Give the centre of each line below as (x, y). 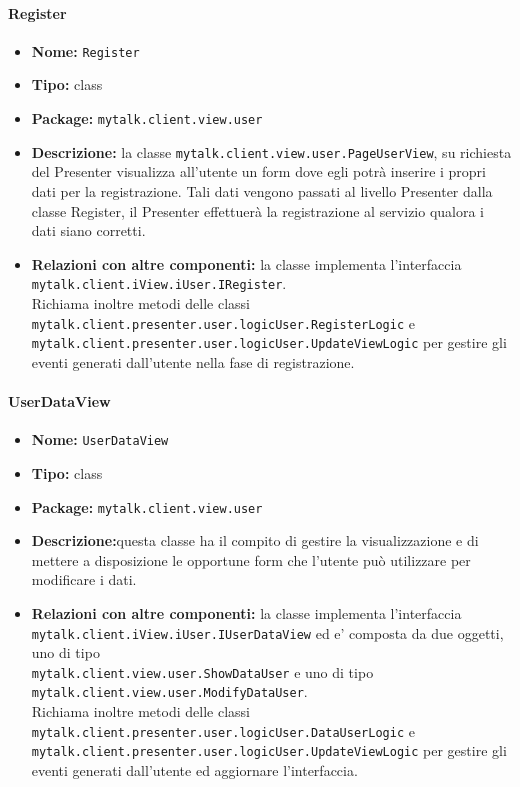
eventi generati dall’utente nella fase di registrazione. (193, 361)
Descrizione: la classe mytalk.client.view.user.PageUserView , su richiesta (271, 151)
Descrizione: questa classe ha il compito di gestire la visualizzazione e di (255, 540)
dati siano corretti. (88, 230)
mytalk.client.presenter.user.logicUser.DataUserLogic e (223, 730)
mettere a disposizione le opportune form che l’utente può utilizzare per (251, 559)
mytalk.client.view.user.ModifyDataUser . (169, 691)
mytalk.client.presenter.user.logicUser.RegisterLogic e (223, 322)
